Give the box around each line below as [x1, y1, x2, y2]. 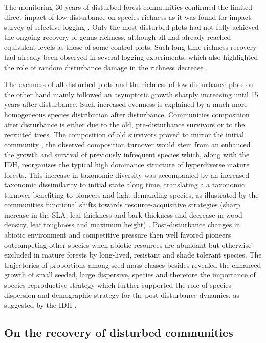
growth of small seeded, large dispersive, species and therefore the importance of [4, 269, 256, 280]
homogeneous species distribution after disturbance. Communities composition [4, 109, 250, 119]
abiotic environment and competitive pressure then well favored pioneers [4, 229, 231, 240]
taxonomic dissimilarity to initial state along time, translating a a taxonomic [4, 179, 245, 190]
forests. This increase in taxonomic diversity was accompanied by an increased [4, 169, 250, 180]
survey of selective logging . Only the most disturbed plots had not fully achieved [4, 22, 259, 32]
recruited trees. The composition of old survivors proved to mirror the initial [4, 129, 244, 140]
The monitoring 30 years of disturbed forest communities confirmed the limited [4, 2, 253, 12]
